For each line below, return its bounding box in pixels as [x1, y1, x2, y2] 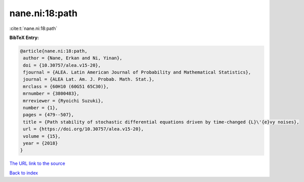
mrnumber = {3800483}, [23, 91, 80, 96]
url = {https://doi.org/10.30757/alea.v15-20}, [23, 126, 144, 132]
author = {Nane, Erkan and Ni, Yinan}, [23, 55, 122, 61]
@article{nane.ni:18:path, [20, 48, 88, 54]
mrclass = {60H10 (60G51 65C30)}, [23, 84, 109, 89]
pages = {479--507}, [23, 112, 74, 118]
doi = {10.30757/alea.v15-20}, [23, 62, 101, 68]
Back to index [9, 170, 38, 176]
